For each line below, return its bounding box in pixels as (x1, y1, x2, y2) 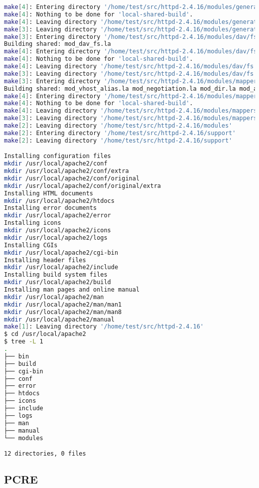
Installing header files (4, 256, 86, 264)
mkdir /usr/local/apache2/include (4, 264, 119, 271)
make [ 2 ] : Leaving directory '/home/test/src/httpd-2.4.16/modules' (4, 122, 233, 129)
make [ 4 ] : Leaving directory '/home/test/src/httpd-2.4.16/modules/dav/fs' (4, 63, 258, 70)
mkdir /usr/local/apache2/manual (4, 316, 115, 323)
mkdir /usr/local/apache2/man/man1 (4, 301, 122, 308)
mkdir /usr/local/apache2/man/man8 (4, 308, 122, 316)
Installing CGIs (4, 241, 58, 249)
